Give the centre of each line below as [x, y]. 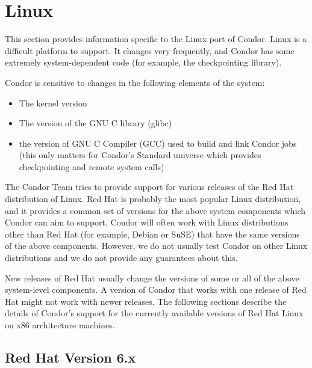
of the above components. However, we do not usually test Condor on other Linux [156, 246]
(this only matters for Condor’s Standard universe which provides [140, 155]
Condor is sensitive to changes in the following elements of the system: [135, 82]
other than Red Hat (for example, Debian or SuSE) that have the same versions [152, 234]
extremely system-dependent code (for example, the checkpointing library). [143, 62]
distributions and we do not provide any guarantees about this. [121, 258]
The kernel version [53, 103]
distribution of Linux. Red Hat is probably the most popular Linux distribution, [153, 199]
